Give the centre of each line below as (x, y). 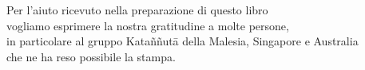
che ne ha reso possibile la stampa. (91, 56)
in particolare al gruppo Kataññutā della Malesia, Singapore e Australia (182, 41)
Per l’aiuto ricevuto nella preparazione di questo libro (137, 10)
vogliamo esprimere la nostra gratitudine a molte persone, (148, 25)
